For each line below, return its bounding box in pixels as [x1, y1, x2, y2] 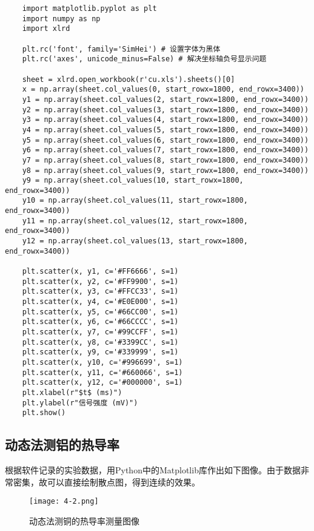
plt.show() [22, 408, 66, 418]
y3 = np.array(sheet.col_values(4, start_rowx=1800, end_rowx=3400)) [22, 115, 309, 124]
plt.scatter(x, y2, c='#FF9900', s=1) [22, 277, 179, 286]
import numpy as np [22, 14, 101, 23]
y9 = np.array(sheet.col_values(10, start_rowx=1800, [22, 176, 244, 185]
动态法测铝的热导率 [5, 435, 119, 454]
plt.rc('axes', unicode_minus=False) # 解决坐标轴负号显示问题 [22, 55, 267, 64]
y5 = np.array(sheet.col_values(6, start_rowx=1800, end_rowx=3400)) [22, 135, 309, 144]
